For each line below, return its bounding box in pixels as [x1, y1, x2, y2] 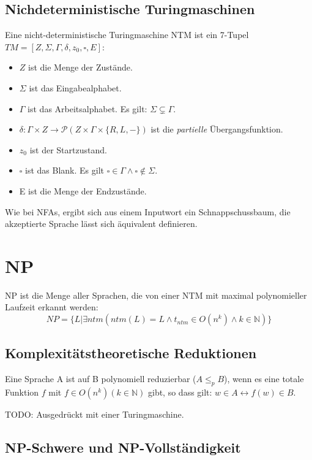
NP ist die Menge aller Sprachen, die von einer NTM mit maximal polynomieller [5, 288, 307, 301]
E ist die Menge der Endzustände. [19, 184, 147, 197]
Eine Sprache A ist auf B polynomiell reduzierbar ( [5, 372, 196, 385]
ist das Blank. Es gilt [25, 164, 105, 177]
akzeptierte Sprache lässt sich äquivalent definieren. [5, 217, 198, 230]
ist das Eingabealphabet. [29, 81, 122, 94]
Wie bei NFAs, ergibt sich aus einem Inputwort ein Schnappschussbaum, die [5, 205, 291, 218]
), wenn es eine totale [224, 372, 304, 385]
